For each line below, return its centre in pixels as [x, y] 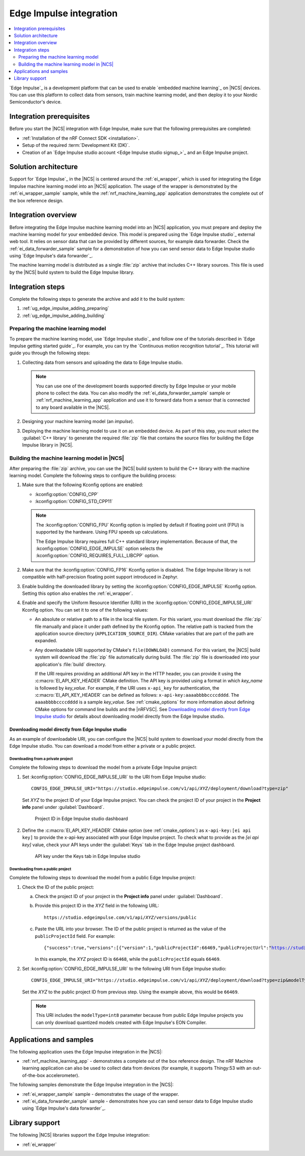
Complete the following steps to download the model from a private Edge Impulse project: [103, 768]
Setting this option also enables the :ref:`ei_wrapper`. [78, 593]
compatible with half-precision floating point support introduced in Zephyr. [100, 577]
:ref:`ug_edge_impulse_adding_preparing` [66, 308]
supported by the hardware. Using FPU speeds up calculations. [102, 532]
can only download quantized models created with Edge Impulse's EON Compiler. [121, 1022]
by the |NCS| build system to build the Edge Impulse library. [72, 272]
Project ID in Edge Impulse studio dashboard [81, 819]
